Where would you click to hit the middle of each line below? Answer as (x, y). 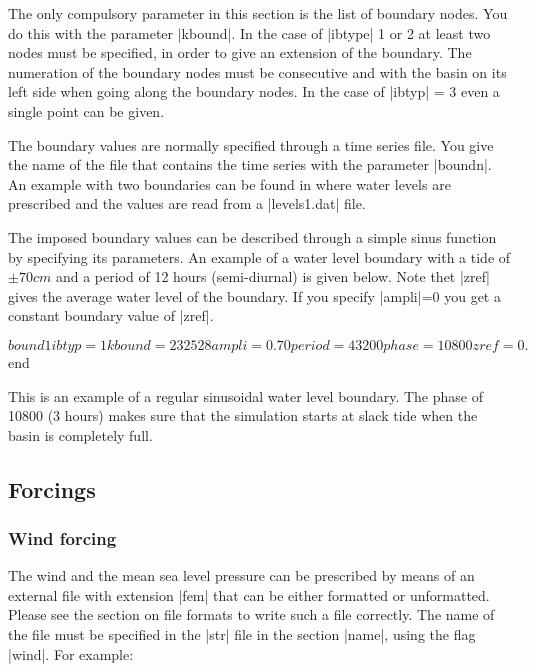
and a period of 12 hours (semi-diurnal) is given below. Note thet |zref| (272, 276)
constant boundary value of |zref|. (111, 315)
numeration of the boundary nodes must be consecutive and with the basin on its (257, 71)
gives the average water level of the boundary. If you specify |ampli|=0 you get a (254, 295)
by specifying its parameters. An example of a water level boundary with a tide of (259, 256)
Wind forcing (62, 537)
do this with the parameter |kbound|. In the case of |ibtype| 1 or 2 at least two (249, 32)
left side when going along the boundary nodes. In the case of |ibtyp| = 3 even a (254, 91)
